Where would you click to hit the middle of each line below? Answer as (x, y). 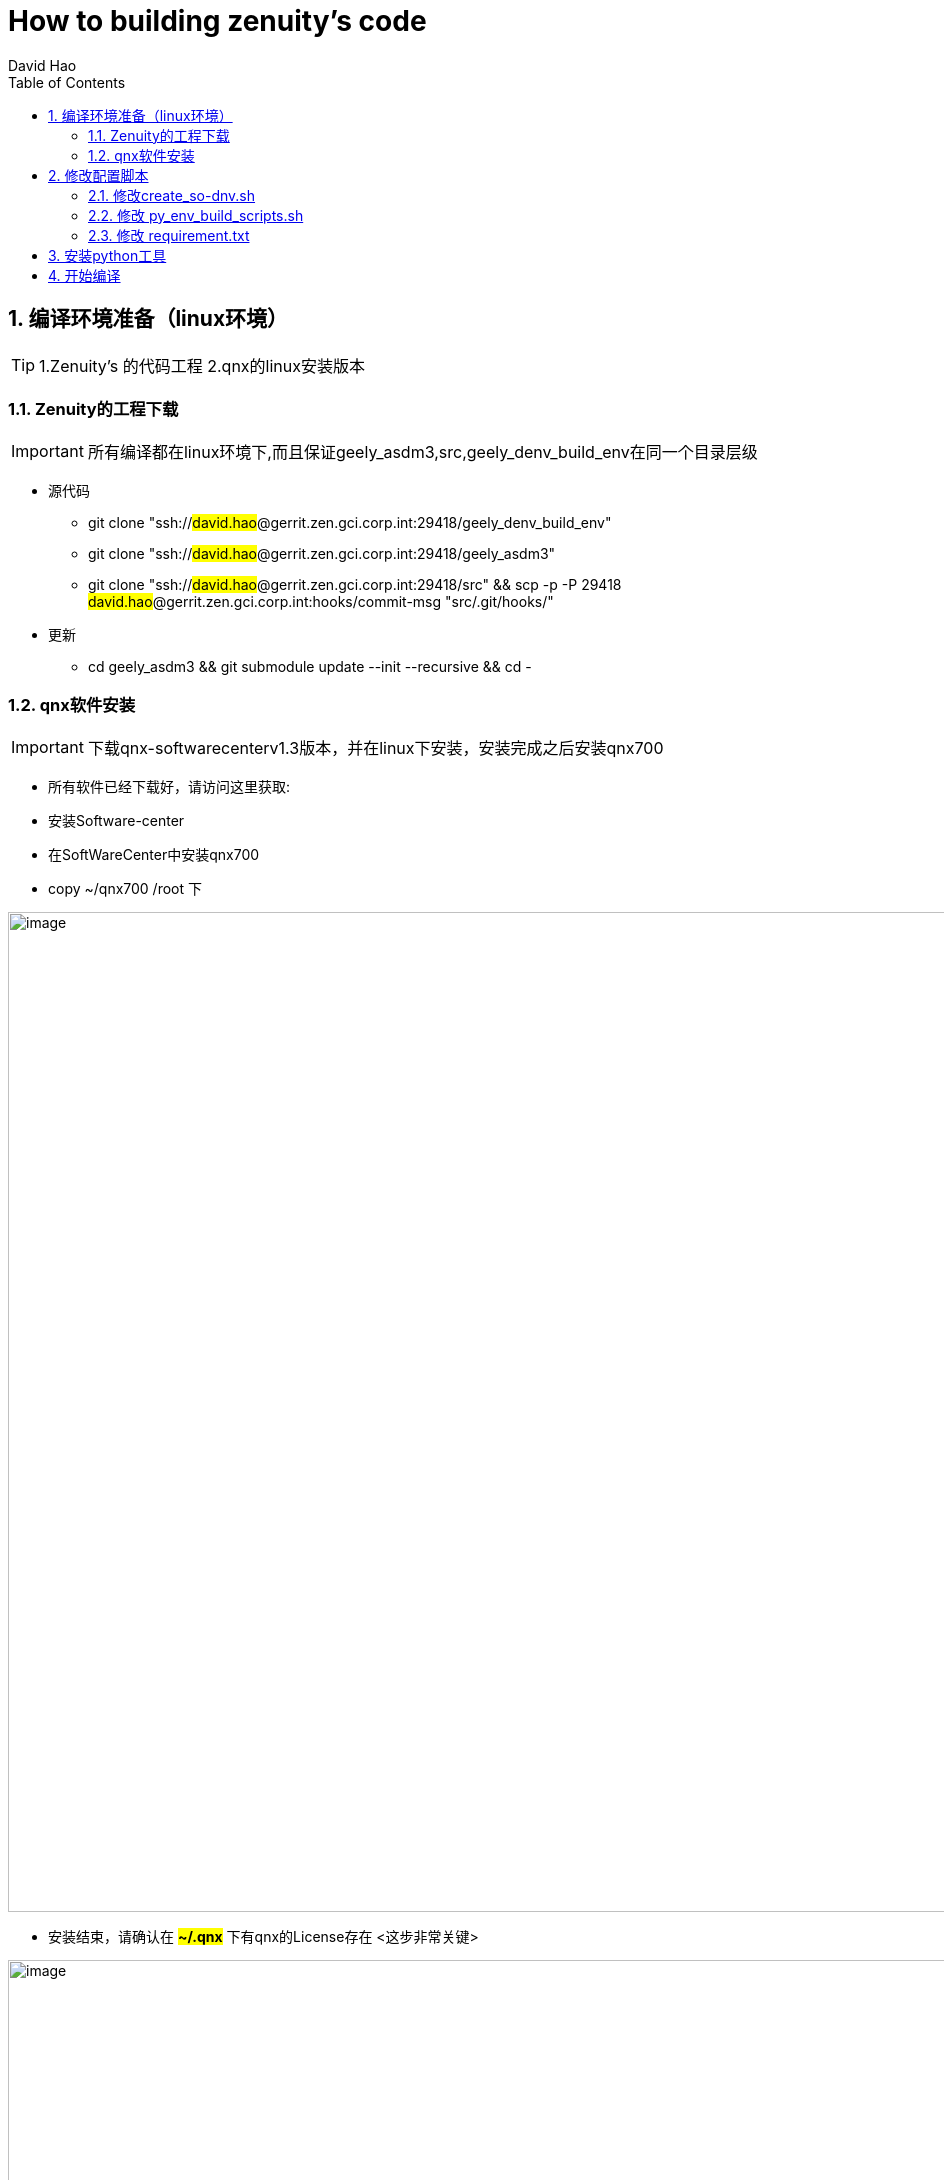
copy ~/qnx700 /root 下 (125, 889)
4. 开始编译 (84, 275)
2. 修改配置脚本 (98, 175)
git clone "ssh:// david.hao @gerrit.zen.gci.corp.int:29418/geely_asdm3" (322, 554)
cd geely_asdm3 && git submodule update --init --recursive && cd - (310, 667)
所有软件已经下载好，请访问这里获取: (169, 787)
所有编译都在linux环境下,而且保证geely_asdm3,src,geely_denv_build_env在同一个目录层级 (422, 452)
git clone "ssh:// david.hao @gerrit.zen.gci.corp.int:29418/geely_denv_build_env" (350, 523)
